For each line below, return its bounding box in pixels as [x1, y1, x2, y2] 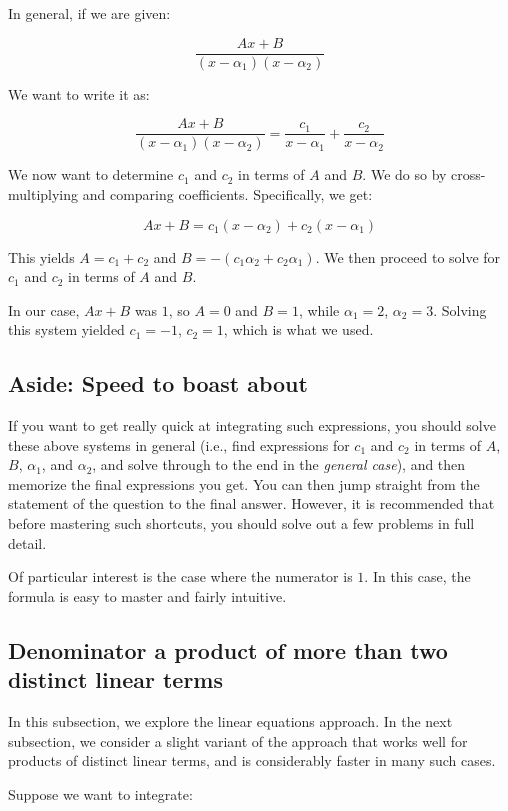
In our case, [8, 299, 80, 320]
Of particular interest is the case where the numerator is [8, 566, 353, 587]
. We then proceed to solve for [315, 246, 501, 267]
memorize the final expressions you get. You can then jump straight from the [8, 473, 480, 494]
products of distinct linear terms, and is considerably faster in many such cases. [8, 750, 496, 771]
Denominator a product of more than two [8, 634, 448, 665]
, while [298, 299, 340, 320]
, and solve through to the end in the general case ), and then [92, 454, 466, 475]
